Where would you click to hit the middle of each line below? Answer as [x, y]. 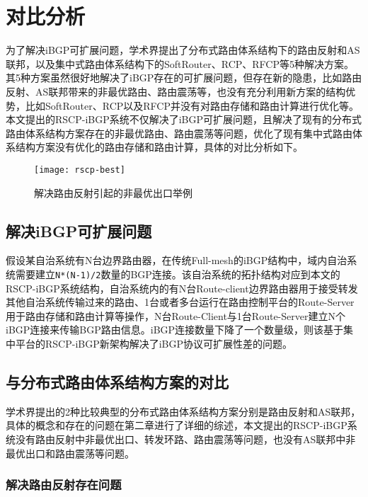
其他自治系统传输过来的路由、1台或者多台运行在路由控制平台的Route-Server [180, 302]
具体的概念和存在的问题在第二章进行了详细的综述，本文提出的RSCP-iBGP [177, 425]
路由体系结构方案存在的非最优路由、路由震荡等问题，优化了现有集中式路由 [179, 133]
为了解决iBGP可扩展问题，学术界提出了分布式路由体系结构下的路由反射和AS [183, 50]
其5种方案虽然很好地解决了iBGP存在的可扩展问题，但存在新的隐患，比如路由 [184, 78]
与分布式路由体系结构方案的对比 [117, 381]
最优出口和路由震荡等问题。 [70, 453]
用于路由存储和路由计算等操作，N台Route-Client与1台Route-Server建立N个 [176, 315]
